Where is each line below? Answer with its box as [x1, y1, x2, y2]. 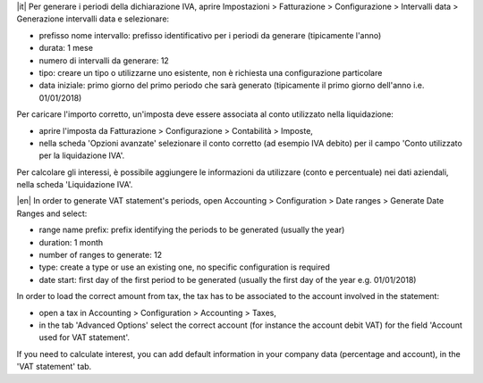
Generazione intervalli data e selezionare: [16, 13, 170, 24]
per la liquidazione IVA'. [38, 150, 125, 161]
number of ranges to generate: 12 [38, 250, 163, 261]
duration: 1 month [38, 237, 104, 247]
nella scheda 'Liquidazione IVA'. [16, 179, 133, 190]
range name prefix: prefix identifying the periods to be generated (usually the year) [38, 224, 345, 236]
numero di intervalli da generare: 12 [38, 54, 169, 66]
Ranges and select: [16, 208, 88, 219]
